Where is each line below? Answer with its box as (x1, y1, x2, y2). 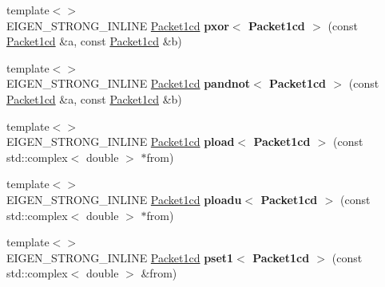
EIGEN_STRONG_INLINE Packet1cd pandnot (6, 75, 251, 92)
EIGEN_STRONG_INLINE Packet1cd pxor (6, 17, 229, 33)
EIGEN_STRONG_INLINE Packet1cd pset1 (6, 249, 234, 265)
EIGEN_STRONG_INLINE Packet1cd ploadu (6, 191, 242, 207)
